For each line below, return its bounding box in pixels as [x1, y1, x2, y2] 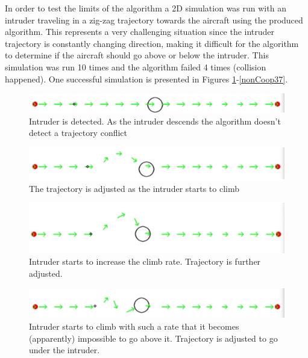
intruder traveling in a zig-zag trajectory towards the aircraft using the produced [5, 13, 303, 26]
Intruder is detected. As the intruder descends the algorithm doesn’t [29, 114, 281, 127]
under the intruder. [29, 344, 100, 356]
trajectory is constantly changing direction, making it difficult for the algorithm [5, 37, 299, 49]
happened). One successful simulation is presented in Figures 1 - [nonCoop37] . [5, 72, 288, 85]
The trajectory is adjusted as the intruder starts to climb [29, 182, 240, 194]
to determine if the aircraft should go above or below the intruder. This [5, 49, 269, 61]
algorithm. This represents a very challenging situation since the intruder [5, 25, 275, 38]
